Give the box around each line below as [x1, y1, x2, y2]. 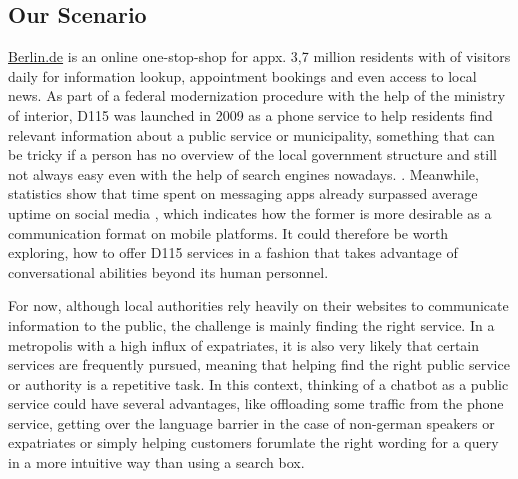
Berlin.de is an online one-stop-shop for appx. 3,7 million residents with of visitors [8, 46, 511, 67]
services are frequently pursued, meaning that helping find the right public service [8, 354, 510, 375]
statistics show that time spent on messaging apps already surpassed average [8, 183, 478, 204]
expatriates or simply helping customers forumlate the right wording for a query [8, 432, 499, 453]
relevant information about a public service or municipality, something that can [8, 124, 495, 145]
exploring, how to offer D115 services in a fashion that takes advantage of [8, 242, 458, 263]
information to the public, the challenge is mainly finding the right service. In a [8, 314, 495, 335]
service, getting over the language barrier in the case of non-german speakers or [8, 412, 495, 433]
